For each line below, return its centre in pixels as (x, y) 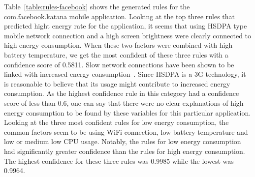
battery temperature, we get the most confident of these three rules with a (116, 54)
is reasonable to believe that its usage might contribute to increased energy (117, 83)
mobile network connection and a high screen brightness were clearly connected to (128, 35)
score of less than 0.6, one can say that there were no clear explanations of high (124, 103)
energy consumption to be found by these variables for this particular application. (127, 112)
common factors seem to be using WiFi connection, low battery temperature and (126, 132)
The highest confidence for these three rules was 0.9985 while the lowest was (119, 161)
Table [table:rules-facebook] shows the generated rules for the (97, 6)
